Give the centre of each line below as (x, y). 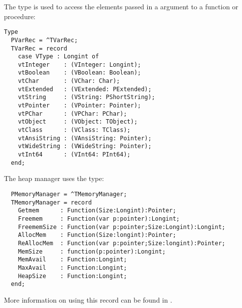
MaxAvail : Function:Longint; (72, 268)
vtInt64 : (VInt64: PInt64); (74, 155)
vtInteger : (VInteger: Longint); (80, 64)
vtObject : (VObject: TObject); (78, 122)
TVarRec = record (39, 48)
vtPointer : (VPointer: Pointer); (80, 106)
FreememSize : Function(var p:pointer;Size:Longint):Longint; (122, 227)
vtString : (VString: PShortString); (86, 97)
